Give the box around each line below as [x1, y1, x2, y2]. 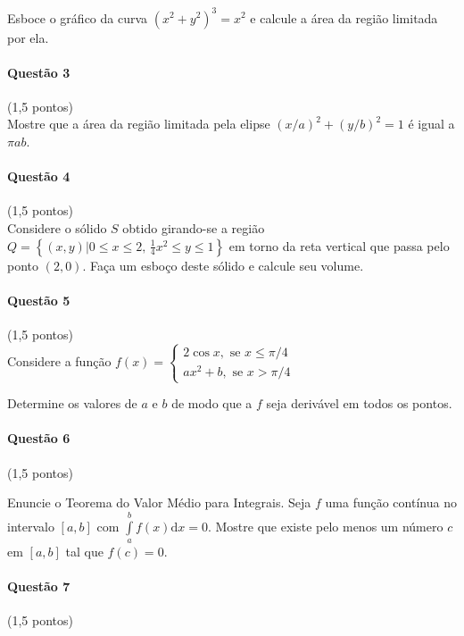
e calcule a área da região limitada [250, 8, 438, 27]
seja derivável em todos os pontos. [266, 394, 452, 413]
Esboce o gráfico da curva [7, 8, 148, 27]
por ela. [7, 28, 49, 46]
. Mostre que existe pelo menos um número [207, 516, 443, 535]
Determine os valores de [7, 394, 137, 413]
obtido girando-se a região [122, 219, 265, 238]
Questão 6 [7, 429, 70, 448]
